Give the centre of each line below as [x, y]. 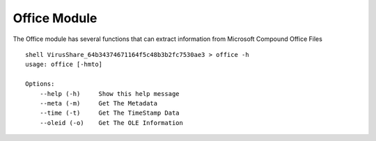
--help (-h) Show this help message [110, 93]
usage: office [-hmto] [64, 65]
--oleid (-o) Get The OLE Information [111, 123]
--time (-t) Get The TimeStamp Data [110, 113]
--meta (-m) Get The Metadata [99, 103]
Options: [40, 84]
